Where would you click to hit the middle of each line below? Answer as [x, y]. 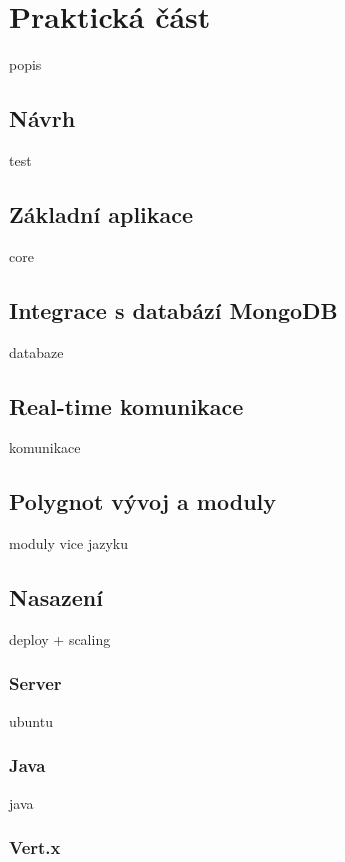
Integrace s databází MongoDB [173, 309]
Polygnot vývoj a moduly [143, 501]
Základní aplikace [101, 213]
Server [35, 683]
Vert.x [35, 847]
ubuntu [31, 720]
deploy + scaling [60, 638]
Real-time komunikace [126, 405]
